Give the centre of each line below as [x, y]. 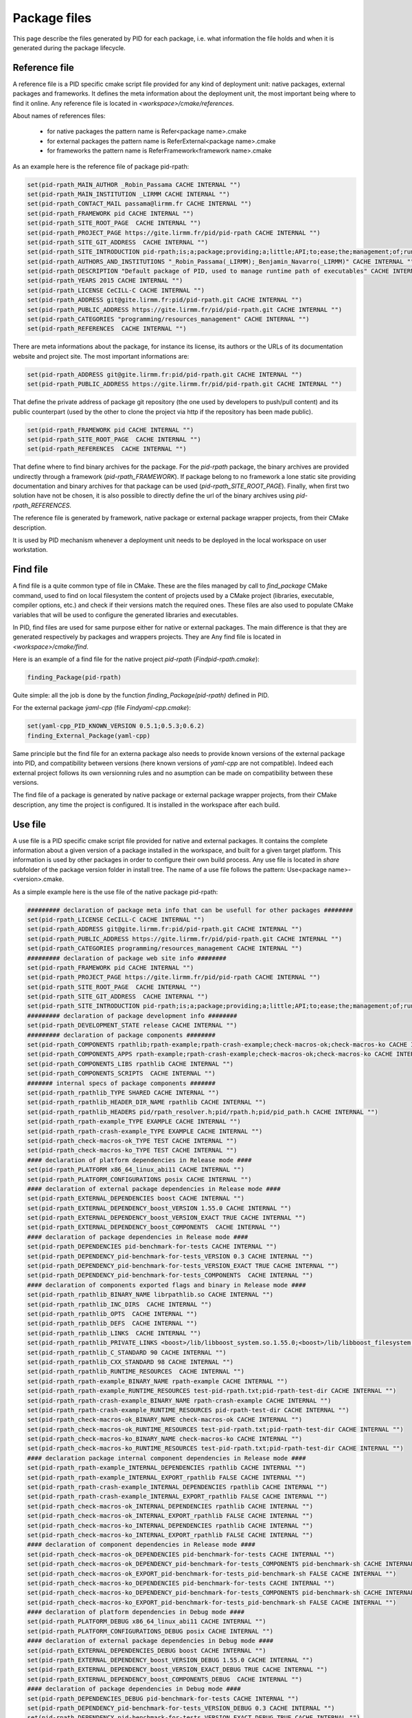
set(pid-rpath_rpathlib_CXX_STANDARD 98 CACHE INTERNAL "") [130, 1362]
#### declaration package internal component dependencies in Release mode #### [167, 1458]
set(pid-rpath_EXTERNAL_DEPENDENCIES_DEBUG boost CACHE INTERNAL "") [147, 1650]
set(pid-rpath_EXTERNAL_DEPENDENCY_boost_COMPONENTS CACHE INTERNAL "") [154, 1227]
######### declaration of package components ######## [121, 1035]
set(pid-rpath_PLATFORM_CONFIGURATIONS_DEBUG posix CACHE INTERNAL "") [150, 1631]
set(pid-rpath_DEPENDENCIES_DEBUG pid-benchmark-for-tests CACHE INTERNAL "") [163, 1698]
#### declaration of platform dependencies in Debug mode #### [136, 1612]
